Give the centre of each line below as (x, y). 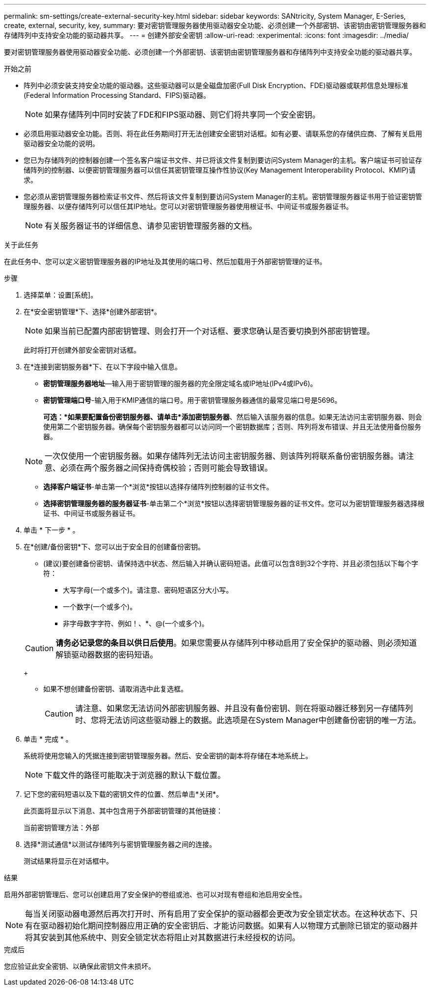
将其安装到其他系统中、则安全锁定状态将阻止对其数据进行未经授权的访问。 (163, 937)
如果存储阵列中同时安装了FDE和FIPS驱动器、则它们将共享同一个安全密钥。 (182, 115)
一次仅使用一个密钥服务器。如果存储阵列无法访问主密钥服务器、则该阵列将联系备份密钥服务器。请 (226, 456)
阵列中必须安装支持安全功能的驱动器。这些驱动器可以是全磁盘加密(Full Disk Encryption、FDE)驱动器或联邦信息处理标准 (216, 85)
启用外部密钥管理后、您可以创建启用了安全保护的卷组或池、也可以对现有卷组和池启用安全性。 (155, 894)
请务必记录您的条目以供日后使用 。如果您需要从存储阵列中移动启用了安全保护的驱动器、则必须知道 (236, 643)
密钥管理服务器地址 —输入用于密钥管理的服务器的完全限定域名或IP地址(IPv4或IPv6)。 (180, 383)
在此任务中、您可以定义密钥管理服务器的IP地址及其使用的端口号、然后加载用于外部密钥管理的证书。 (165, 261)
